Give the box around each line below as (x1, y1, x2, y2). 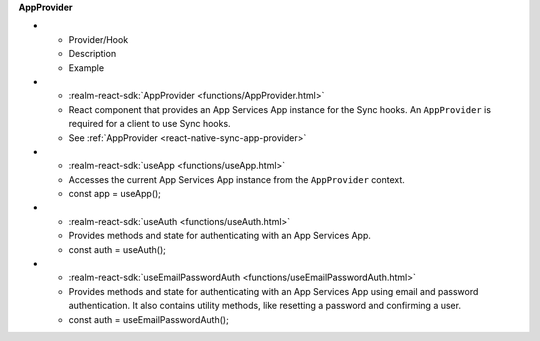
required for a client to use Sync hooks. (68, 118, 231, 130)
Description (68, 48, 117, 60)
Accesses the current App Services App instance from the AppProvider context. (68, 173, 405, 185)
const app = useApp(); (68, 188, 162, 200)
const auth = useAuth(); (68, 243, 167, 255)
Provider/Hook (68, 33, 129, 45)
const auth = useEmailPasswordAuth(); (68, 313, 229, 325)
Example (68, 61, 105, 74)
